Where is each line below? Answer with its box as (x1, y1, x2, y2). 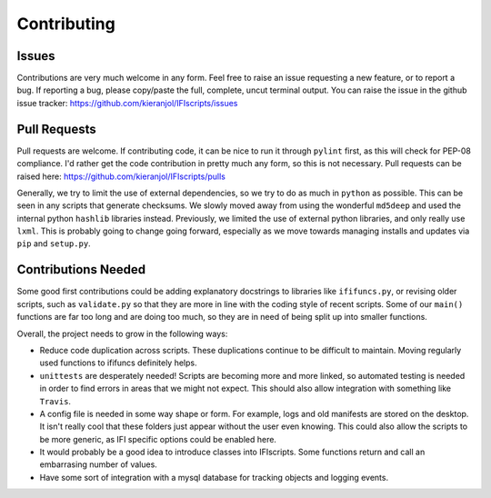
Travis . (39, 395, 72, 406)
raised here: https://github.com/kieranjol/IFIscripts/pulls (16, 171, 226, 182)
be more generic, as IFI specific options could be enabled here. (39, 433, 277, 444)
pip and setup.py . (16, 238, 91, 249)
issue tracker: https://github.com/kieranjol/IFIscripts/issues (16, 97, 238, 108)
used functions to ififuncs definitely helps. (39, 357, 197, 368)
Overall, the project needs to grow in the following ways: (16, 328, 228, 339)
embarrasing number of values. (39, 459, 158, 470)
